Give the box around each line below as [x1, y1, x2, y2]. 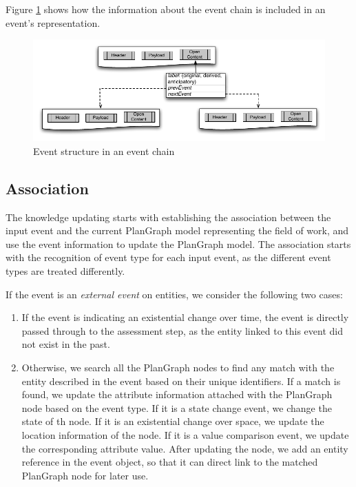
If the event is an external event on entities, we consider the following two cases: [6, 287, 343, 301]
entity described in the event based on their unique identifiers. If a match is [21, 373, 341, 388]
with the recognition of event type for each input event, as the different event [6, 250, 331, 265]
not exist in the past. [21, 337, 110, 351]
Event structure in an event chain [33, 143, 175, 158]
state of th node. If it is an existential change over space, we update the [21, 414, 324, 428]
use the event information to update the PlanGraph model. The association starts [6, 236, 351, 251]
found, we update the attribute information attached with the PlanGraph [21, 387, 333, 402]
